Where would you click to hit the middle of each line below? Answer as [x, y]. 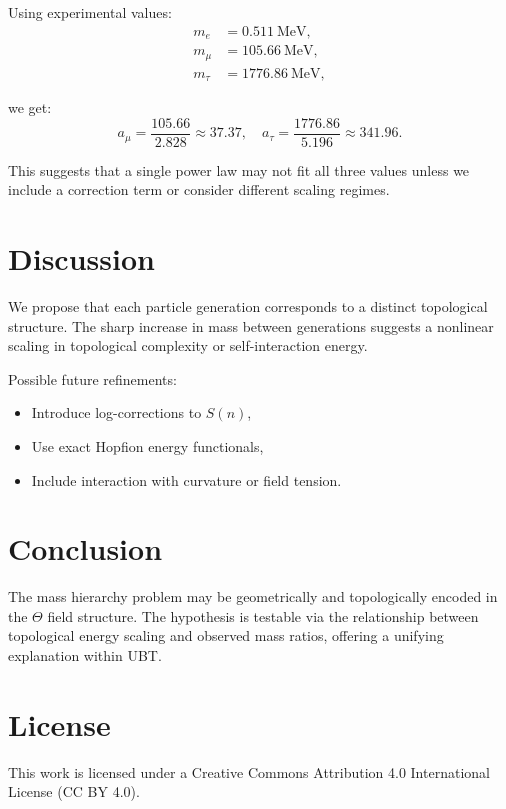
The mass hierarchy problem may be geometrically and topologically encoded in [253, 596]
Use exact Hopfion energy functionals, [147, 445]
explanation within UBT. [85, 655]
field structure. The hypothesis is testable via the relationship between [263, 615]
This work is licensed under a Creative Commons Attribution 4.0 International [249, 771]
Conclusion [85, 548]
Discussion [81, 258]
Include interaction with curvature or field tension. [186, 479]
